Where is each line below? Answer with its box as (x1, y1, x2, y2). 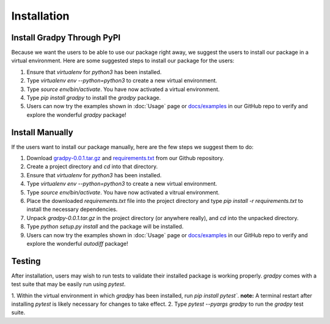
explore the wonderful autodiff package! (26, 240, 128, 247)
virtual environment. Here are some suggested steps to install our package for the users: (11, 57, 235, 64)
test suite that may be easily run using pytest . (11, 281, 126, 288)
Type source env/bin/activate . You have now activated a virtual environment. (26, 86, 220, 93)
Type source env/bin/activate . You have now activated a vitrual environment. (26, 188, 220, 196)
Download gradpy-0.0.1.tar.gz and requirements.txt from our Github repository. (26, 155, 224, 162)
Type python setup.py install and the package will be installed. (26, 223, 184, 230)
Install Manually (11, 127, 73, 138)
